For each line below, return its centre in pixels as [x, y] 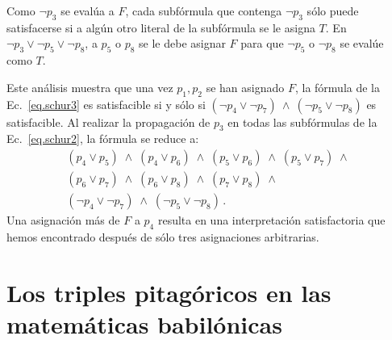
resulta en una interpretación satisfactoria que [271, 220]
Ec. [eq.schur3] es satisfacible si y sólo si [106, 104]
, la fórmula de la [337, 87]
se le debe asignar [182, 43]
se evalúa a [88, 10]
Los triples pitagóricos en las [169, 292]
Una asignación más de [63, 220]
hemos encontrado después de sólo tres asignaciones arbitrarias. [163, 236]
